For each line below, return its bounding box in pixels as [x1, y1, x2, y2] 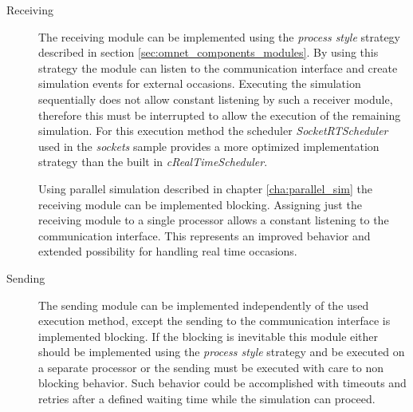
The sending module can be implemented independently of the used [38, 296, 369, 313]
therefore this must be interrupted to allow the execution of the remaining [38, 106, 401, 123]
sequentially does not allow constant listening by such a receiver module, [38, 90, 393, 107]
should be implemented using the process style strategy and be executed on [38, 343, 405, 360]
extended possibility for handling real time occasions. [38, 243, 297, 259]
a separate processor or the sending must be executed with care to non [38, 359, 383, 375]
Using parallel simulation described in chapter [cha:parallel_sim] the [38, 180, 372, 196]
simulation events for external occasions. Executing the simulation [38, 75, 361, 92]
